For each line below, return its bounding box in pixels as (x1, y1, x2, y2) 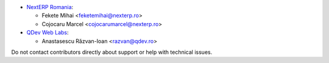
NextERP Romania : (26, 4, 74, 10)
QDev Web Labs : (26, 29, 69, 36)
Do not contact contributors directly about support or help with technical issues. (11, 48, 213, 56)
